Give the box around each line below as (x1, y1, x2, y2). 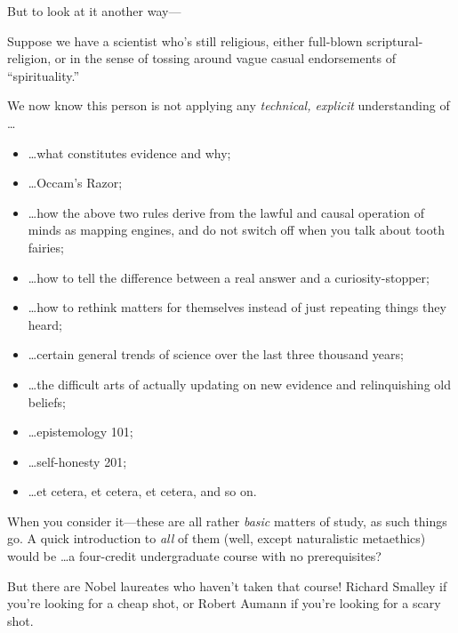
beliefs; (28, 392, 66, 411)
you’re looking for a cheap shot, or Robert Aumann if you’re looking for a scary (7, 594, 441, 613)
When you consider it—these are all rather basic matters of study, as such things (7, 511, 447, 530)
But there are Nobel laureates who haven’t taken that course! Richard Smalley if (7, 576, 447, 595)
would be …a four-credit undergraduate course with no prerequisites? (7, 547, 382, 565)
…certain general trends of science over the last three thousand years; (28, 345, 404, 364)
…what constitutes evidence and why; (28, 143, 231, 162)
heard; (28, 315, 62, 333)
